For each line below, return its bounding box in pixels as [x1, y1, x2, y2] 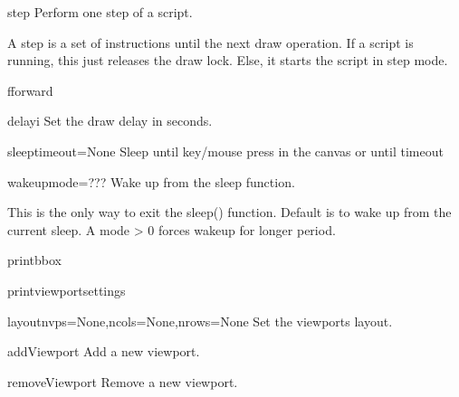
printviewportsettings [7, 280, 126, 299]
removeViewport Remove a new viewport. [7, 372, 238, 391]
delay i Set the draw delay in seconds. [7, 111, 213, 130]
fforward [7, 80, 53, 99]
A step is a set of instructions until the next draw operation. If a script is [7, 33, 414, 52]
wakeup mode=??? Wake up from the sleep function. [7, 172, 295, 191]
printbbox [7, 250, 62, 269]
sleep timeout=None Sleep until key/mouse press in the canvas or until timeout [7, 141, 444, 160]
